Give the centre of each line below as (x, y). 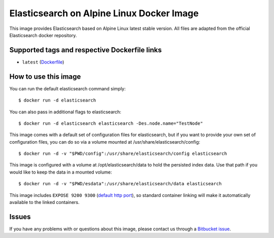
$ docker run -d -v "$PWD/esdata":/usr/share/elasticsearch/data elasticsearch (120, 184)
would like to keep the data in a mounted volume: (61, 172)
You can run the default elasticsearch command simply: (68, 88)
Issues (20, 216)
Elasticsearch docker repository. (43, 35)
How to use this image (45, 76)
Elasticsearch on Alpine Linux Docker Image (104, 13)
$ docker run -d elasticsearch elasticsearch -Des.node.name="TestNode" (111, 123)
